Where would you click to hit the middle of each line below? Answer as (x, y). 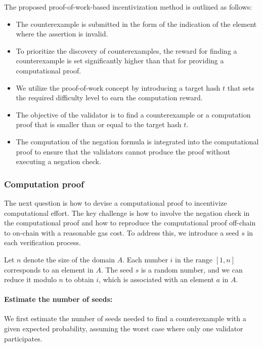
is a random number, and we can (192, 269)
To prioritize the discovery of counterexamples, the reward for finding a (126, 50)
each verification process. (42, 242)
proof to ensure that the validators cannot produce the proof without (123, 151)
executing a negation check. (58, 161)
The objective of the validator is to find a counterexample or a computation (133, 114)
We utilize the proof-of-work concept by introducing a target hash (118, 87)
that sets (241, 87)
